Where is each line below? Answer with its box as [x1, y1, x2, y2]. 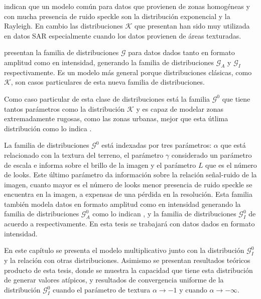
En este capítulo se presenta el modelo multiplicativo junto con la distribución [4, 245, 244, 255]
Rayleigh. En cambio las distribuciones [4, 21, 123, 31]
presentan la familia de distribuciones [4, 47, 119, 58]
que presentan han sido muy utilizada [134, 21, 250, 31]
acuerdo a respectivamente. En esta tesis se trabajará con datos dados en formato [4, 218, 255, 229]
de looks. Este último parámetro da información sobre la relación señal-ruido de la [4, 169, 257, 180]
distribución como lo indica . [4, 123, 92, 133]
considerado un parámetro [171, 149, 252, 160]
